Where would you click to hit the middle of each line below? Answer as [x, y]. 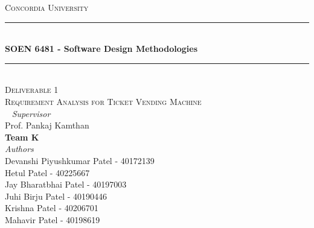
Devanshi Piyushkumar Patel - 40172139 [80, 160]
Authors [19, 149]
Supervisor [31, 113]
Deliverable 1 [32, 90]
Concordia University [47, 7]
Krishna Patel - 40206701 [52, 208]
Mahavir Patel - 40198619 [53, 219]
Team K [22, 137]
